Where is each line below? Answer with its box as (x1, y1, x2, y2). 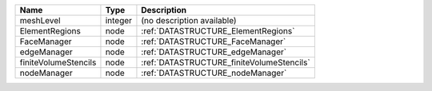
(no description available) (141, 15, 237, 26)
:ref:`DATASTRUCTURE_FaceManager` (141, 36, 286, 47)
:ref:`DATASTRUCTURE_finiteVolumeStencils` (141, 57, 311, 68)
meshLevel (19, 15, 61, 26)
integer (105, 15, 132, 26)
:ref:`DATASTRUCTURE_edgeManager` (141, 46, 287, 57)
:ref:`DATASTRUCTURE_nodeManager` (141, 68, 287, 78)
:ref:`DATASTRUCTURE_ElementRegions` (141, 26, 295, 36)
